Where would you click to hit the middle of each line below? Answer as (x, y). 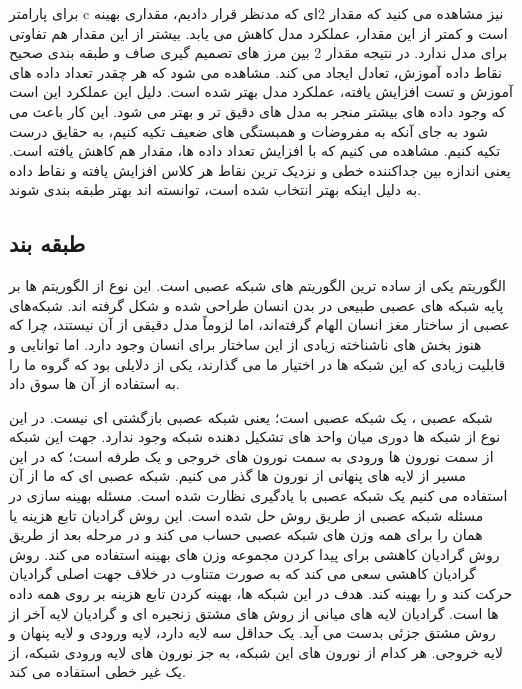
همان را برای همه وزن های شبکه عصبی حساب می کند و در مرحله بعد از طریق (246, 534)
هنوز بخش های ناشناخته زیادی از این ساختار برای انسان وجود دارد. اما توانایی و (245, 343)
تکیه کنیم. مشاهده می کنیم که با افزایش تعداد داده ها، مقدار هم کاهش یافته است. (255, 150)
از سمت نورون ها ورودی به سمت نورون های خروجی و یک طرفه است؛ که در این (251, 455)
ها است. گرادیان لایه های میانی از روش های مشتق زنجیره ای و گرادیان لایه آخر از (254, 612)
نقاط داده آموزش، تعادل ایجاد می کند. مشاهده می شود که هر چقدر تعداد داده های (255, 71)
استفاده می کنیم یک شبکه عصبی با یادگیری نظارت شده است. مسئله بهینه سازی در (258, 495)
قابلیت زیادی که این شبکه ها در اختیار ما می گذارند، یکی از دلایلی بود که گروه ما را (257, 363)
